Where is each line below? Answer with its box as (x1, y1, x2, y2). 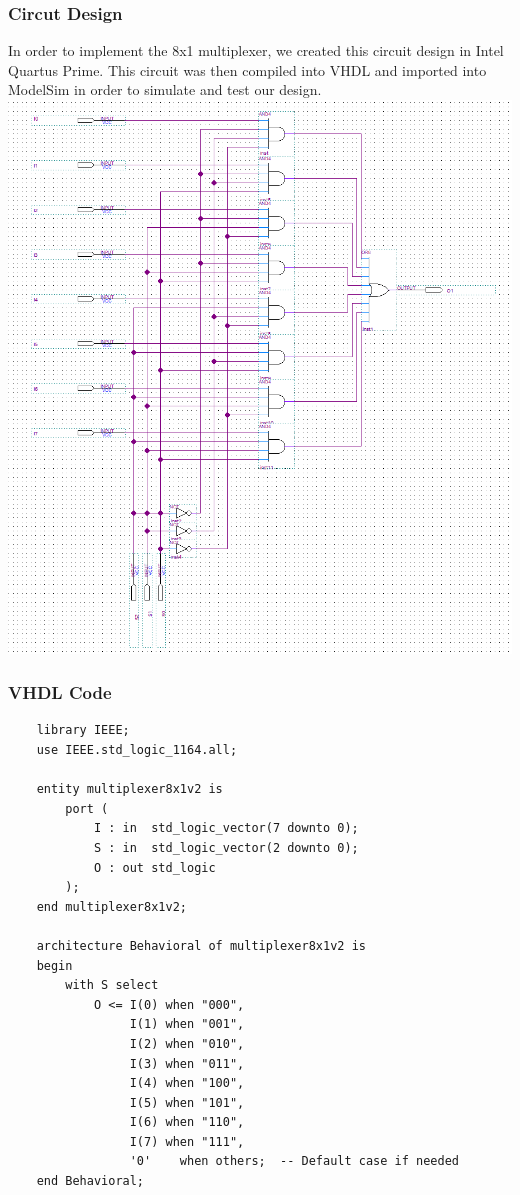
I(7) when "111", (129, 1134, 245, 1149)
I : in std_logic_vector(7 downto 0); (93, 821, 359, 836)
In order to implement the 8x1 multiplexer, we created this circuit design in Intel (8, 40, 504, 61)
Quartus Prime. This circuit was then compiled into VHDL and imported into (8, 59, 487, 80)
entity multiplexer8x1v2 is (36, 782, 223, 797)
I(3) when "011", (129, 1056, 245, 1071)
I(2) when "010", (129, 1036, 245, 1051)
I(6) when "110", (129, 1115, 245, 1130)
